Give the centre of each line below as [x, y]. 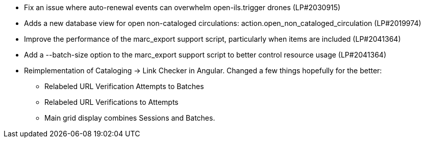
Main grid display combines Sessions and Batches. [130, 118]
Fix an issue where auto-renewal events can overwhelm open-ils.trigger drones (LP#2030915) [182, 7]
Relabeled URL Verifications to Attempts [111, 102]
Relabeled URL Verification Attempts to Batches [124, 86]
